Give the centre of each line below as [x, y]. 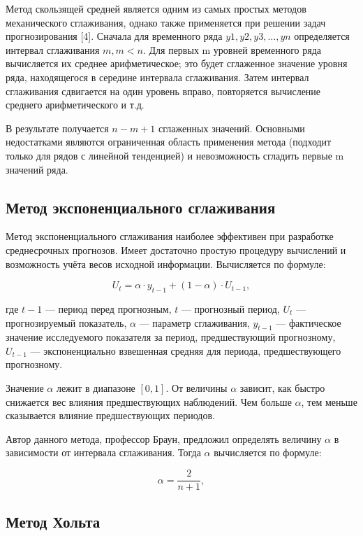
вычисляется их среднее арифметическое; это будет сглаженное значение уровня [177, 63]
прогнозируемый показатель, [66, 322]
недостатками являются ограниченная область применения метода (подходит [169, 142]
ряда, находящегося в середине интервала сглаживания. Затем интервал [157, 77]
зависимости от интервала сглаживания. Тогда [103, 452]
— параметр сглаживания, [194, 322]
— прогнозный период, [230, 308]
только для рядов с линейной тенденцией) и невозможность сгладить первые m [175, 155]
